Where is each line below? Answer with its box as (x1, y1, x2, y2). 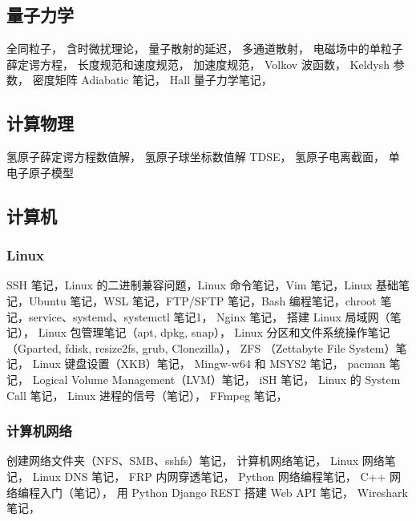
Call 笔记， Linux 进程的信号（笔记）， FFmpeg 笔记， (6, 386, 288, 403)
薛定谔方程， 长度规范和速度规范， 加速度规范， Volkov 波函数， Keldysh (6, 55, 390, 72)
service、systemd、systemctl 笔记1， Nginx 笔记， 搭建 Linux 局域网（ (28, 308, 390, 325)
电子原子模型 (6, 164, 74, 180)
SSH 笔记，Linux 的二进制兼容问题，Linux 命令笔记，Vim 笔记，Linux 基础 (6, 277, 399, 293)
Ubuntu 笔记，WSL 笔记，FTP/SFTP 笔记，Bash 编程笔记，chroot (28, 292, 377, 309)
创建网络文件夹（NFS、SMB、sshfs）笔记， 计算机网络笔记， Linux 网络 (6, 452, 385, 469)
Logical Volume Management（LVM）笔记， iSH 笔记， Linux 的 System (32, 370, 401, 387)
